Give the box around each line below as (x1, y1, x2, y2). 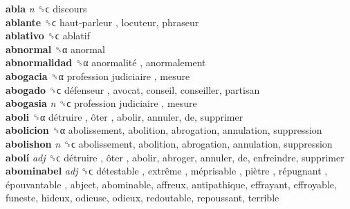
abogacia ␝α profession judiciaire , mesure (6, 68, 190, 83)
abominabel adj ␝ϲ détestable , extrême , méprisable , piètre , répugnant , (6, 163, 328, 178)
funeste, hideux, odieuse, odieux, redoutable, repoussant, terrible (6, 190, 279, 205)
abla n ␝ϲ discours (6, 1, 87, 15)
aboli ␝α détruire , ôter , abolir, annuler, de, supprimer (6, 109, 243, 123)
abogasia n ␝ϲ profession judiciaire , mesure (6, 96, 197, 110)
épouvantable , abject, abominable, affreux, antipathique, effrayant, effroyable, (6, 177, 337, 191)
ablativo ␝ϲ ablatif (6, 28, 90, 43)
